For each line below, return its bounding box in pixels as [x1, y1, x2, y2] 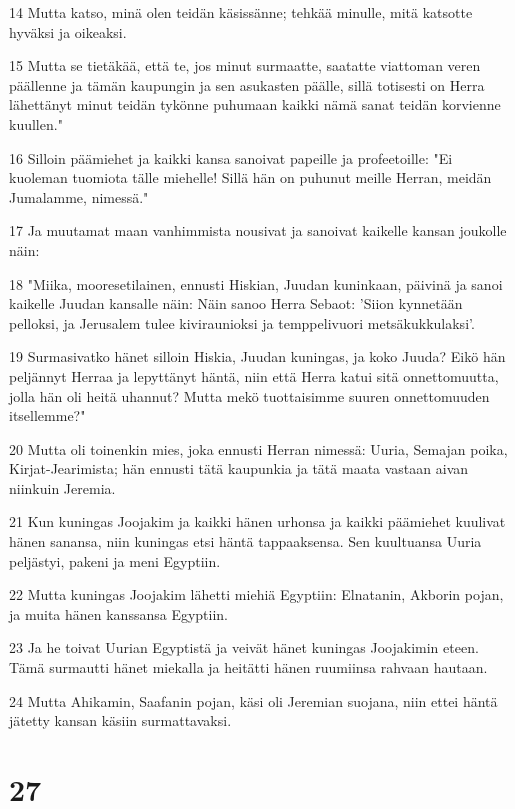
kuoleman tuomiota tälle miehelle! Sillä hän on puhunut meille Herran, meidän [9, 167, 492, 188]
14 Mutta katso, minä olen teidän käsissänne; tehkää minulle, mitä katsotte [9, 2, 473, 22]
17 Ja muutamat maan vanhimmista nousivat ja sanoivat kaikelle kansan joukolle [9, 220, 507, 241]
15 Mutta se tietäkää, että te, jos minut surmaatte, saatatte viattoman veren [9, 55, 481, 76]
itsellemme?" [9, 405, 86, 426]
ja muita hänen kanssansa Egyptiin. [9, 603, 229, 624]
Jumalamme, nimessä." [9, 186, 149, 207]
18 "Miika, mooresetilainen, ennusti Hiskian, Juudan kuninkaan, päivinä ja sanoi [9, 273, 503, 294]
